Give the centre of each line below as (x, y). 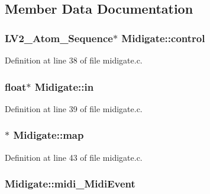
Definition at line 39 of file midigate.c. (74, 108)
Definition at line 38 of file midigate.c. (74, 60)
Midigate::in (64, 86)
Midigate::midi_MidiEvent (70, 184)
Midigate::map (49, 135)
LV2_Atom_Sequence (59, 38)
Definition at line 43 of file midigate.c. (74, 157)
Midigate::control (163, 38)
